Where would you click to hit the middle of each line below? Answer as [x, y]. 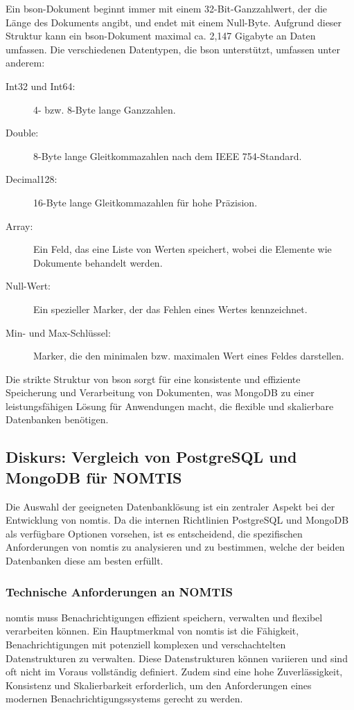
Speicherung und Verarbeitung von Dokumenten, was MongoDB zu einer [160, 392]
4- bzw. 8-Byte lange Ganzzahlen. [105, 109]
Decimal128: [32, 179]
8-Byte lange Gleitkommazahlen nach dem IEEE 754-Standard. [168, 156]
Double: [22, 133]
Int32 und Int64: [41, 86]
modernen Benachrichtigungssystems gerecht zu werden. [124, 699]
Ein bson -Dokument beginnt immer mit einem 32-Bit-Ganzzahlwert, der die [167, 8]
